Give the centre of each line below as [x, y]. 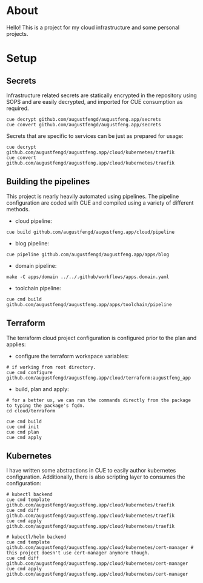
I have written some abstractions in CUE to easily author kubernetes [91, 471]
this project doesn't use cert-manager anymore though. [78, 553]
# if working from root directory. [51, 367]
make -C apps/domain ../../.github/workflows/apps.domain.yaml [88, 277]
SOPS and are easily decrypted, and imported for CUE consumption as [95, 101]
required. [18, 108]
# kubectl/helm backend [36, 537]
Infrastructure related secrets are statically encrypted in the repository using [101, 95]
